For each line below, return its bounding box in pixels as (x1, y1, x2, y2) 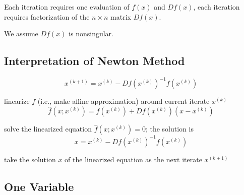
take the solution (4, 154, 56, 164)
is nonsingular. (69, 28, 113, 39)
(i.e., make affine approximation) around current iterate (37, 96, 210, 106)
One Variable (4, 178, 74, 194)
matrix (110, 11, 131, 22)
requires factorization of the (4, 11, 90, 22)
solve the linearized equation (4, 123, 92, 134)
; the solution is (145, 123, 194, 134)
